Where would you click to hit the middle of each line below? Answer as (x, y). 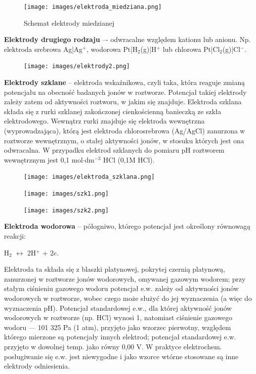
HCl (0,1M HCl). (129, 159)
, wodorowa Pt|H (112, 49)
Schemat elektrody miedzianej (69, 22)
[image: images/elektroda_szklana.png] (89, 177)
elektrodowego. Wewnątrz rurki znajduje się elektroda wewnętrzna (104, 121)
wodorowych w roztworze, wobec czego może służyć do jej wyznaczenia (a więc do (128, 298)
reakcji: (15, 236)
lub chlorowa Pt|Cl (191, 49)
